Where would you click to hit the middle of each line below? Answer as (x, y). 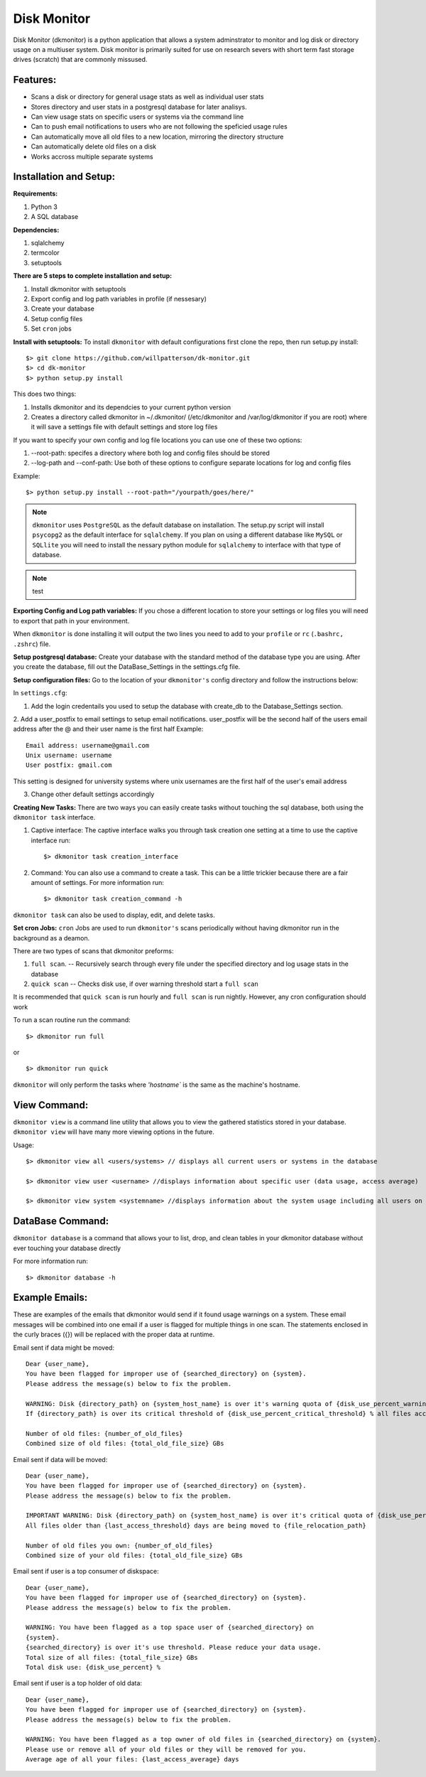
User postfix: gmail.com (69, 765)
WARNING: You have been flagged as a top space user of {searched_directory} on (170, 1627)
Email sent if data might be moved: (64, 1348)
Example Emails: (50, 1298)
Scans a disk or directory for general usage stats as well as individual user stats (147, 97)
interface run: (51, 840)
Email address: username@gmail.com (88, 745)
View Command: (51, 1105)
